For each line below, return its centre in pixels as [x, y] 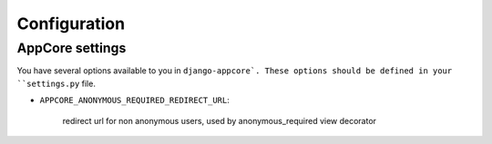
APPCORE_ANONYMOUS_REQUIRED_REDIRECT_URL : [134, 101]
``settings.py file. [56, 83]
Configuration [71, 24]
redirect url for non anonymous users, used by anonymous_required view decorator [220, 120]
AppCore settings [72, 48]
